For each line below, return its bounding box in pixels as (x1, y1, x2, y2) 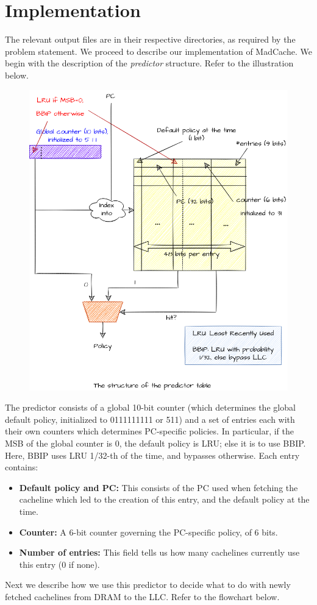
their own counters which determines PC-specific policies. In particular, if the (5, 425, 294, 437)
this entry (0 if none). (19, 557, 100, 570)
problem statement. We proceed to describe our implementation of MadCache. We (5, 44, 312, 57)
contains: (5, 461, 38, 473)
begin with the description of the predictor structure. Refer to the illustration (5, 57, 294, 69)
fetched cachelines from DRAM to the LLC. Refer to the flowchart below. (5, 590, 280, 603)
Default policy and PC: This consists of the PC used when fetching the (19, 481, 298, 494)
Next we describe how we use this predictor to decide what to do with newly (5, 578, 291, 591)
